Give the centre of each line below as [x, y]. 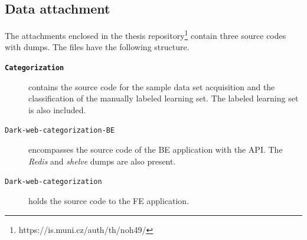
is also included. [57, 109]
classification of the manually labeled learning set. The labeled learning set [164, 98]
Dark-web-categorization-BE [60, 131]
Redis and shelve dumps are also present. [102, 161]
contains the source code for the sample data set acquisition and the [152, 86]
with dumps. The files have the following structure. [97, 47]
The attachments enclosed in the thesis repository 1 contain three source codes [146, 34]
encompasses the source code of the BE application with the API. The [156, 149]
